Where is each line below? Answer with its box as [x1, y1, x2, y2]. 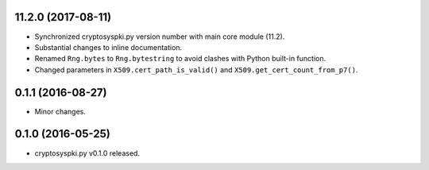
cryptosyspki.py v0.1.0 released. [34, 148, 141, 158]
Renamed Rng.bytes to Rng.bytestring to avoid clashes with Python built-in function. [34, 54, 327, 64]
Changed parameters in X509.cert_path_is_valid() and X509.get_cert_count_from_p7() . [34, 64, 358, 75]
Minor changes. [34, 106, 87, 116]
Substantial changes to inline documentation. [34, 42, 183, 52]
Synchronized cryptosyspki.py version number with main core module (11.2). [34, 32, 285, 41]
